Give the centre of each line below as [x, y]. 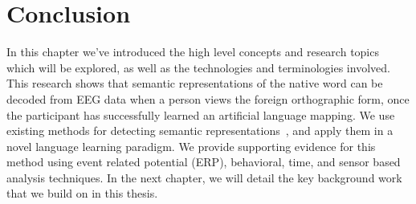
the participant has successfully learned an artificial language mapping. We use [201, 114]
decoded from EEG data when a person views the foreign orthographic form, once [208, 98]
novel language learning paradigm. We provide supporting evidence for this [191, 146]
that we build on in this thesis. [82, 193]
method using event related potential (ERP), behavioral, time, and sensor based [204, 162]
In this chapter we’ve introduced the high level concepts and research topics [193, 52]
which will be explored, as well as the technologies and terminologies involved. [198, 67]
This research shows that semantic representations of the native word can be [195, 83]
